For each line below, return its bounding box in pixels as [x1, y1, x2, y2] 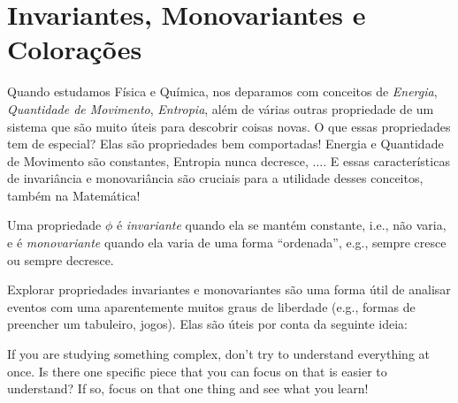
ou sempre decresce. [7, 250, 114, 269]
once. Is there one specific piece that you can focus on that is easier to [7, 361, 387, 380]
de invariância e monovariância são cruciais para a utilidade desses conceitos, [7, 169, 424, 187]
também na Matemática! [7, 186, 141, 204]
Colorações [7, 31, 142, 67]
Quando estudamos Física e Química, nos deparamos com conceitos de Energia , [7, 82, 438, 101]
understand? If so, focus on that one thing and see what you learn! [7, 379, 369, 398]
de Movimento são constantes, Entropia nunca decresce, [7, 151, 309, 170]
